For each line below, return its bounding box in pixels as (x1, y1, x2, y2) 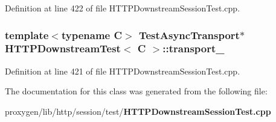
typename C (61, 27, 123, 42)
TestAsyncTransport (138, 27, 240, 42)
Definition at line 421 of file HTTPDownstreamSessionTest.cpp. (5, 64, 240, 77)
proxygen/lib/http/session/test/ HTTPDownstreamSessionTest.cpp (5, 105, 271, 117)
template (5, 27, 49, 42)
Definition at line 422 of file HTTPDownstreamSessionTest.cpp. (5, 2, 240, 14)
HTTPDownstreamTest (5, 41, 121, 56)
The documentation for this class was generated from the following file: (5, 85, 268, 97)
